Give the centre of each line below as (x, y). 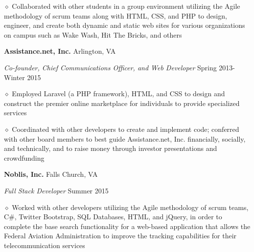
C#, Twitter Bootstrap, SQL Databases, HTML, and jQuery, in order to (113, 217)
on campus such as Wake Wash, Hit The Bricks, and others (93, 34)
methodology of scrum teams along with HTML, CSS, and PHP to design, (115, 15)
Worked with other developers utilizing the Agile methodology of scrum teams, (130, 207)
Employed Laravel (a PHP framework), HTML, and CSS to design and (118, 94)
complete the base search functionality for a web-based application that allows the (127, 226)
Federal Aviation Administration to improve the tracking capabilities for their (120, 236)
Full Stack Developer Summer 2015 (56, 190)
